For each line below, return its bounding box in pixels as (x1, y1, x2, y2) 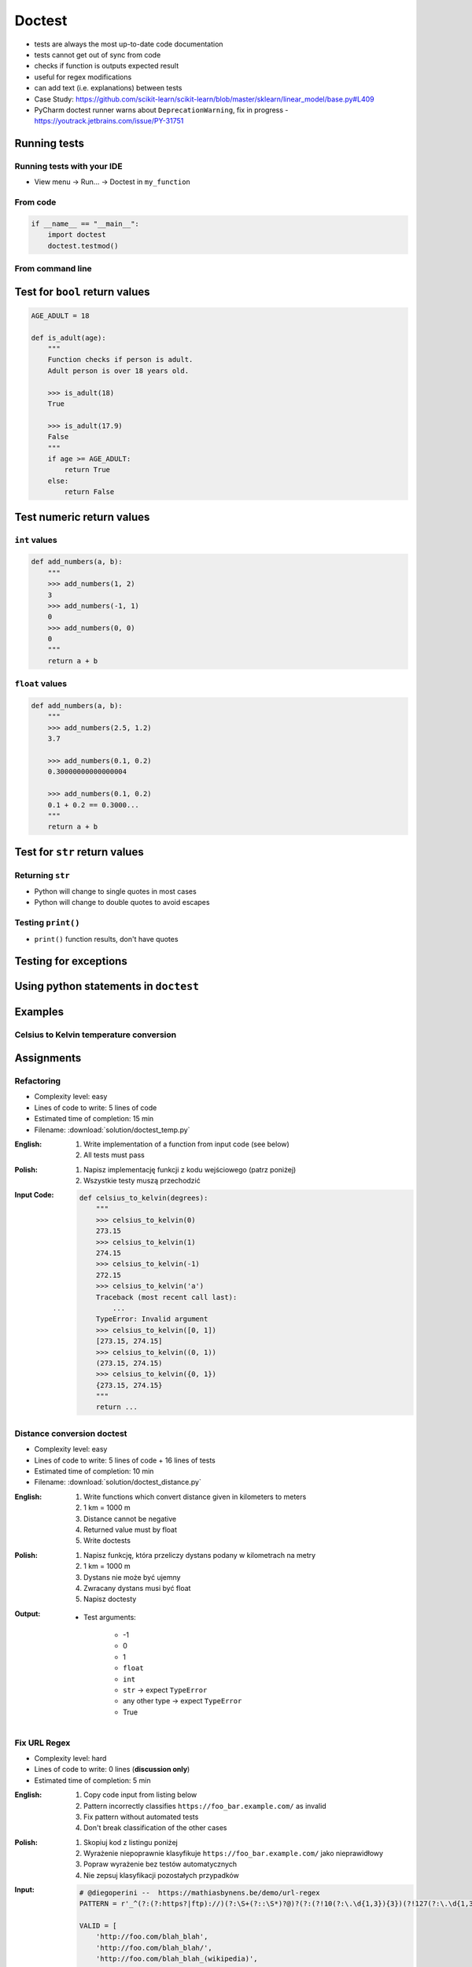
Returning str (14, 869, 70, 880)
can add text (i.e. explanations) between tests (34, 83, 183, 93)
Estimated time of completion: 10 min (34, 1466, 154, 1475)
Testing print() (14, 917, 80, 928)
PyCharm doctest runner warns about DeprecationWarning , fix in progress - (34, 105, 289, 114)
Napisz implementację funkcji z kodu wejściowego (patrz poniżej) (83, 1164, 297, 1174)
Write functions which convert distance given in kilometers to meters (83, 1492, 307, 1501)
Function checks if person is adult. (47, 355, 194, 364)
